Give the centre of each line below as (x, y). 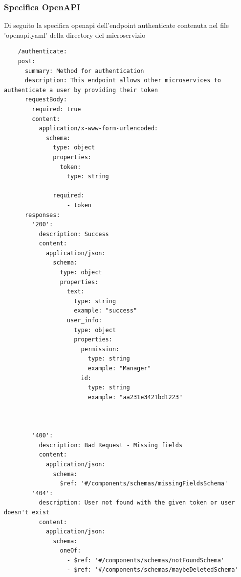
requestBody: (46, 100)
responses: (42, 215)
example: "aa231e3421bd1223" (135, 397)
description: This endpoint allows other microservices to (123, 81)
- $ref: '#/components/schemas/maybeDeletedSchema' (153, 570)
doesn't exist (27, 512)
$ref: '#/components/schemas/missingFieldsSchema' (144, 484)
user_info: (84, 321)
